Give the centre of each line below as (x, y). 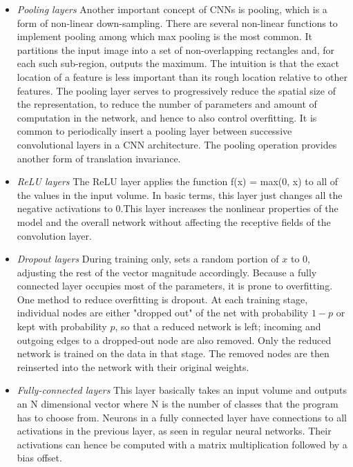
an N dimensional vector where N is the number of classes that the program (178, 404)
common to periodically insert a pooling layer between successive (154, 131)
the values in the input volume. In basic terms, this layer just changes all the (180, 194)
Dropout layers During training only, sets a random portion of (148, 259)
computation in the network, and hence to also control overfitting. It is (167, 117)
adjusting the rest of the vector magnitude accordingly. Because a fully (167, 272)
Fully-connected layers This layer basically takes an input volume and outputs (182, 390)
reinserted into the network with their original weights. (133, 366)
